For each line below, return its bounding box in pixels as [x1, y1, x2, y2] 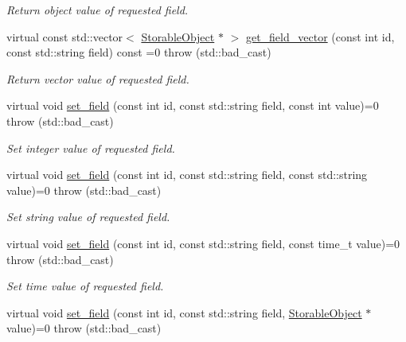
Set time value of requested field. [6, 278, 164, 294]
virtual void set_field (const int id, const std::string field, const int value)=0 [6, 97, 379, 114]
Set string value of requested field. [6, 208, 170, 225]
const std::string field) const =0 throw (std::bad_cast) [6, 44, 271, 60]
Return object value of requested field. [6, 2, 189, 17]
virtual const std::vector [6, 28, 123, 45]
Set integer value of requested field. [6, 139, 175, 156]
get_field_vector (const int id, [245, 28, 395, 45]
